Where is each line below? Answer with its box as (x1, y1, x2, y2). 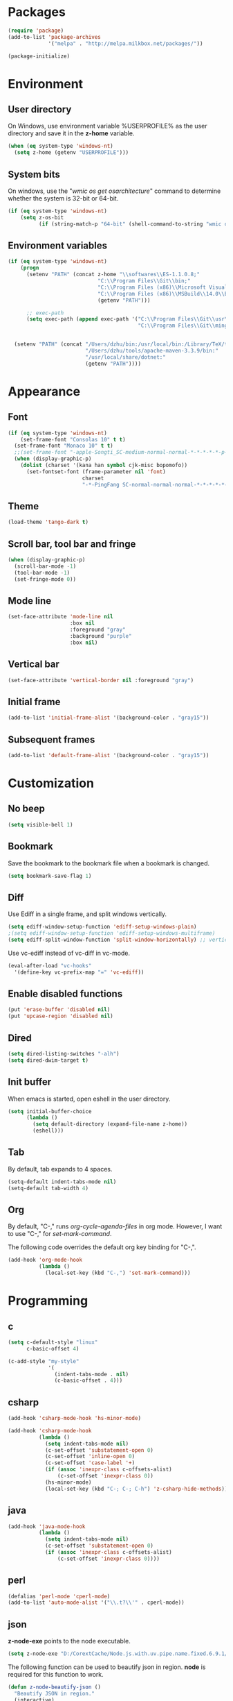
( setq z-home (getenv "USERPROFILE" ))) (14, 149, 129, 156)
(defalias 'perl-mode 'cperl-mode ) (8, 1593, 111, 1600)
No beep (8, 803, 46, 815)
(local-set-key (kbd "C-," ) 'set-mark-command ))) (44, 1269, 191, 1277)
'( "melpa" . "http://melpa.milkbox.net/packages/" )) (48, 40, 203, 47)
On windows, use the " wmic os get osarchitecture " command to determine (8, 187, 221, 195)
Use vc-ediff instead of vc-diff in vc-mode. (8, 949, 131, 957)
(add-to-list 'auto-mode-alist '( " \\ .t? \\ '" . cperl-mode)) (8, 1599, 185, 1607)
